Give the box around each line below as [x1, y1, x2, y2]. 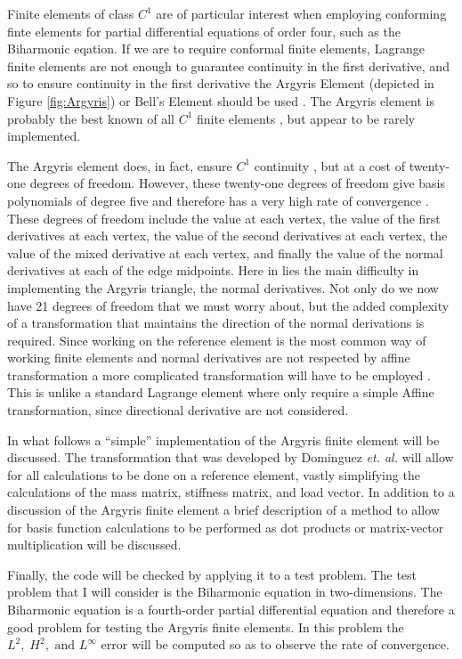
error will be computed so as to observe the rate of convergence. [101, 635, 450, 654]
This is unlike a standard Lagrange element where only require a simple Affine [7, 383, 434, 402]
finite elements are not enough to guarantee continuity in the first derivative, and [7, 56, 450, 75]
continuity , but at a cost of [254, 156, 405, 175]
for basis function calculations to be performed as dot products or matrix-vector [7, 517, 444, 536]
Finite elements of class [7, 4, 134, 22]
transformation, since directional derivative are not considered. [7, 401, 349, 419]
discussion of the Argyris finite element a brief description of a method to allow [7, 500, 440, 519]
